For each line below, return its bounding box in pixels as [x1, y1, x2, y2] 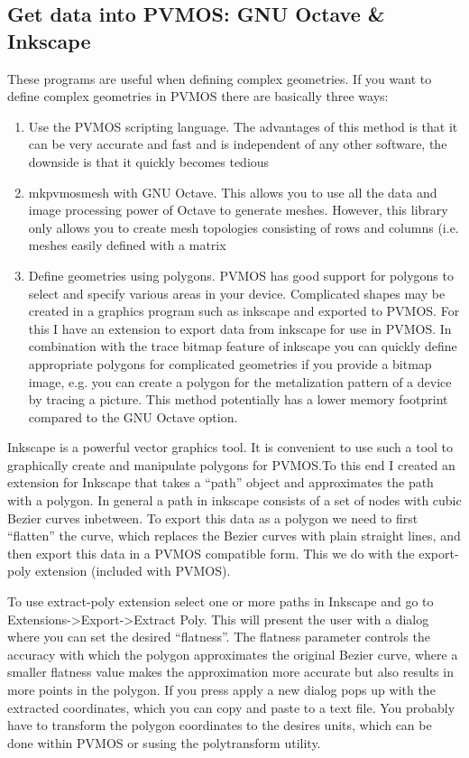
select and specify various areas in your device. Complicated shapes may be [28, 283, 446, 302]
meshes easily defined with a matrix [28, 236, 226, 254]
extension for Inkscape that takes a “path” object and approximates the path [7, 473, 434, 492]
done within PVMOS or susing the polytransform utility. [7, 733, 321, 752]
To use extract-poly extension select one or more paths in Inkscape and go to [7, 592, 434, 611]
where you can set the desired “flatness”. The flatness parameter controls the [7, 627, 430, 646]
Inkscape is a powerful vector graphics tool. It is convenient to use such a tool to [7, 438, 454, 457]
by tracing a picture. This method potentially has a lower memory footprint [28, 390, 448, 409]
